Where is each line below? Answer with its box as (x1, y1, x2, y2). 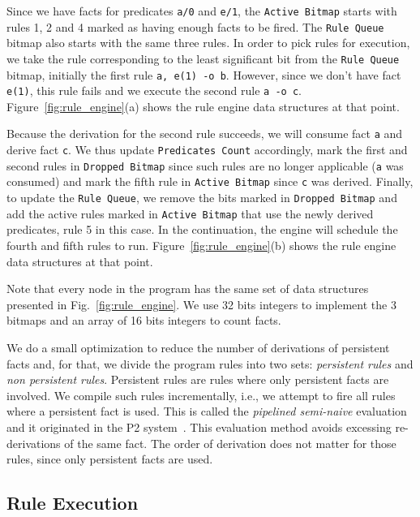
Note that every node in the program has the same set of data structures (6, 280, 369, 297)
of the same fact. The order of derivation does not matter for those (64, 434, 396, 451)
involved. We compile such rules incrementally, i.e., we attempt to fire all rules (6, 386, 396, 403)
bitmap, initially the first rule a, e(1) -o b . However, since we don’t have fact (6, 66, 401, 83)
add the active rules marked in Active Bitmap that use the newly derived (6, 205, 374, 222)
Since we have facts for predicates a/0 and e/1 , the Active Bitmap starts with (6, 2, 397, 19)
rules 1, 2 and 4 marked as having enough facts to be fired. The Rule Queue (6, 18, 384, 35)
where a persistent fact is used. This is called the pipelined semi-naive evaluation (6, 403, 407, 420)
